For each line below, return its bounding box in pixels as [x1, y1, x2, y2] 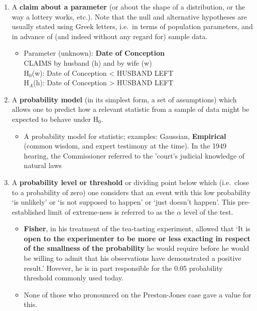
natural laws [24, 160, 62, 171]
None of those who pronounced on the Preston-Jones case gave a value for [24, 289, 251, 299]
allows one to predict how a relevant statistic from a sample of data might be [12, 104, 249, 114]
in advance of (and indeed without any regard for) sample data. [12, 31, 208, 41]
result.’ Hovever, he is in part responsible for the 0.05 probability [24, 262, 223, 273]
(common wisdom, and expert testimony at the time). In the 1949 [24, 140, 227, 151]
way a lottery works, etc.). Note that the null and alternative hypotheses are [12, 11, 247, 22]
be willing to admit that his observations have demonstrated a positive [24, 253, 241, 263]
